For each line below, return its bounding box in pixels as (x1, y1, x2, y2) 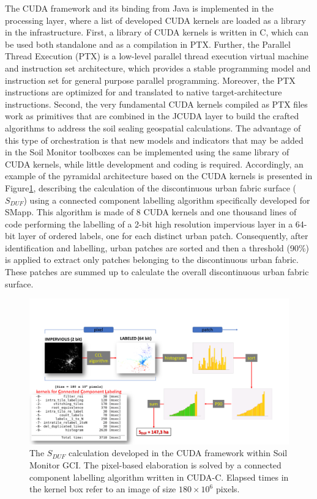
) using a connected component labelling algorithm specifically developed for (23, 193, 310, 206)
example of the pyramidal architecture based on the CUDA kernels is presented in (5, 169, 313, 182)
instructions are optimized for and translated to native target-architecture (5, 86, 282, 98)
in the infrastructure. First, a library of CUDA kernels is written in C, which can (5, 26, 309, 39)
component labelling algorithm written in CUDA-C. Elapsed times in (29, 470, 289, 483)
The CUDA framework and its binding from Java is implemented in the (5, 2, 274, 14)
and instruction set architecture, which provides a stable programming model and (5, 61, 311, 74)
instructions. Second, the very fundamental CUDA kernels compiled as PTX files (5, 97, 308, 110)
